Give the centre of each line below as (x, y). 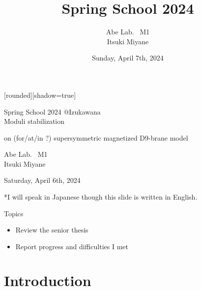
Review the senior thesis (52, 230)
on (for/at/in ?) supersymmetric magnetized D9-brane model (96, 137)
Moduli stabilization (34, 121)
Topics (14, 213)
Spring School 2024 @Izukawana (52, 111)
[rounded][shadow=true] (40, 95)
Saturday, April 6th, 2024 (42, 180)
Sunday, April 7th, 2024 (128, 58)
